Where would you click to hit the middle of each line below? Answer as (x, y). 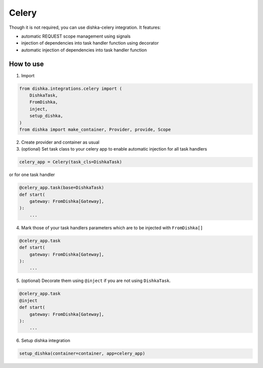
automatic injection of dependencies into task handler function (84, 50)
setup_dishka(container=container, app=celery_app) (82, 354)
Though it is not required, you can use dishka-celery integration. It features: (85, 27)
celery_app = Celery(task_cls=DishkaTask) (71, 162)
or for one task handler (32, 175)
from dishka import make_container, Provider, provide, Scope (95, 129)
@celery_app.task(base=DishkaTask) (62, 188)
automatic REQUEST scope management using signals (76, 36)
